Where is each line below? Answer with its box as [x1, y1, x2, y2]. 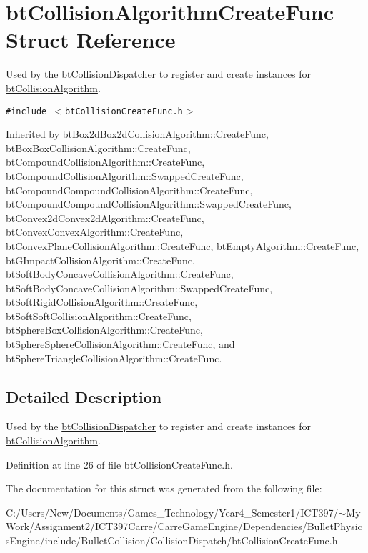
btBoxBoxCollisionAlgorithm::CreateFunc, [6, 140, 191, 155]
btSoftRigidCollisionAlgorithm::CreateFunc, [6, 294, 198, 309]
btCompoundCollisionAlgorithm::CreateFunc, [6, 154, 205, 169]
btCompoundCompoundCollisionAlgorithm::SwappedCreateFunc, [6, 196, 292, 211]
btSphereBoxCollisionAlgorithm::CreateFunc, [6, 322, 203, 337]
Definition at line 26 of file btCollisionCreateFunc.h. [6, 457, 233, 472]
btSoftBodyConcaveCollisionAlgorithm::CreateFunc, [6, 266, 234, 282]
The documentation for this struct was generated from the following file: [6, 481, 322, 496]
